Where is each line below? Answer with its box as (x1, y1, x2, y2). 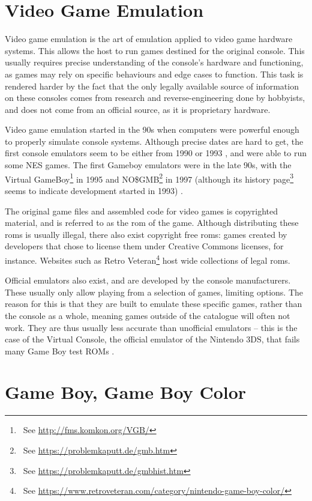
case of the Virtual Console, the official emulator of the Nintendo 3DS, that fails (5, 333, 300, 345)
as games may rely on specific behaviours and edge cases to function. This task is (5, 67, 304, 80)
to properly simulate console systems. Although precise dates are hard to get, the (5, 135, 304, 147)
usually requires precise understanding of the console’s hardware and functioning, (5, 56, 304, 68)
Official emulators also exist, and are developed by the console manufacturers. (5, 274, 291, 287)
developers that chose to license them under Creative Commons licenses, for (5, 240, 284, 252)
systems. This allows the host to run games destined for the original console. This (5, 44, 305, 56)
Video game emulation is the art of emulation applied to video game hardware (5, 32, 293, 45)
